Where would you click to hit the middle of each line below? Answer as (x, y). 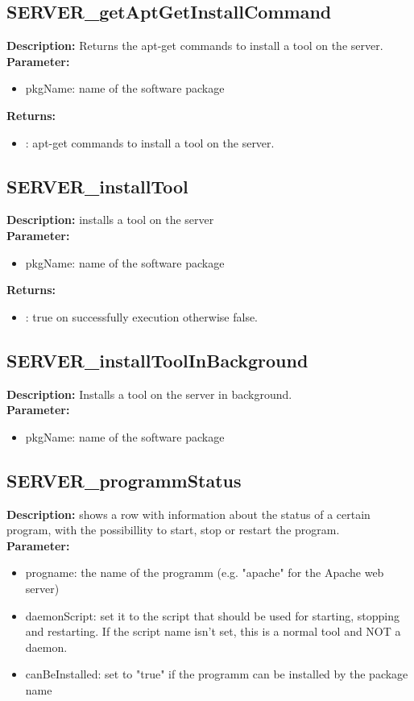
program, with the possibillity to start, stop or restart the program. (173, 530)
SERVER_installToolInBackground (157, 360)
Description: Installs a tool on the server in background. (149, 394)
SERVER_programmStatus (124, 480)
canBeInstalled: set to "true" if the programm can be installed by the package (217, 674)
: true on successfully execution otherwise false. (142, 316)
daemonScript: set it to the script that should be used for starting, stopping (213, 615)
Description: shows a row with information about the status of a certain (188, 514)
